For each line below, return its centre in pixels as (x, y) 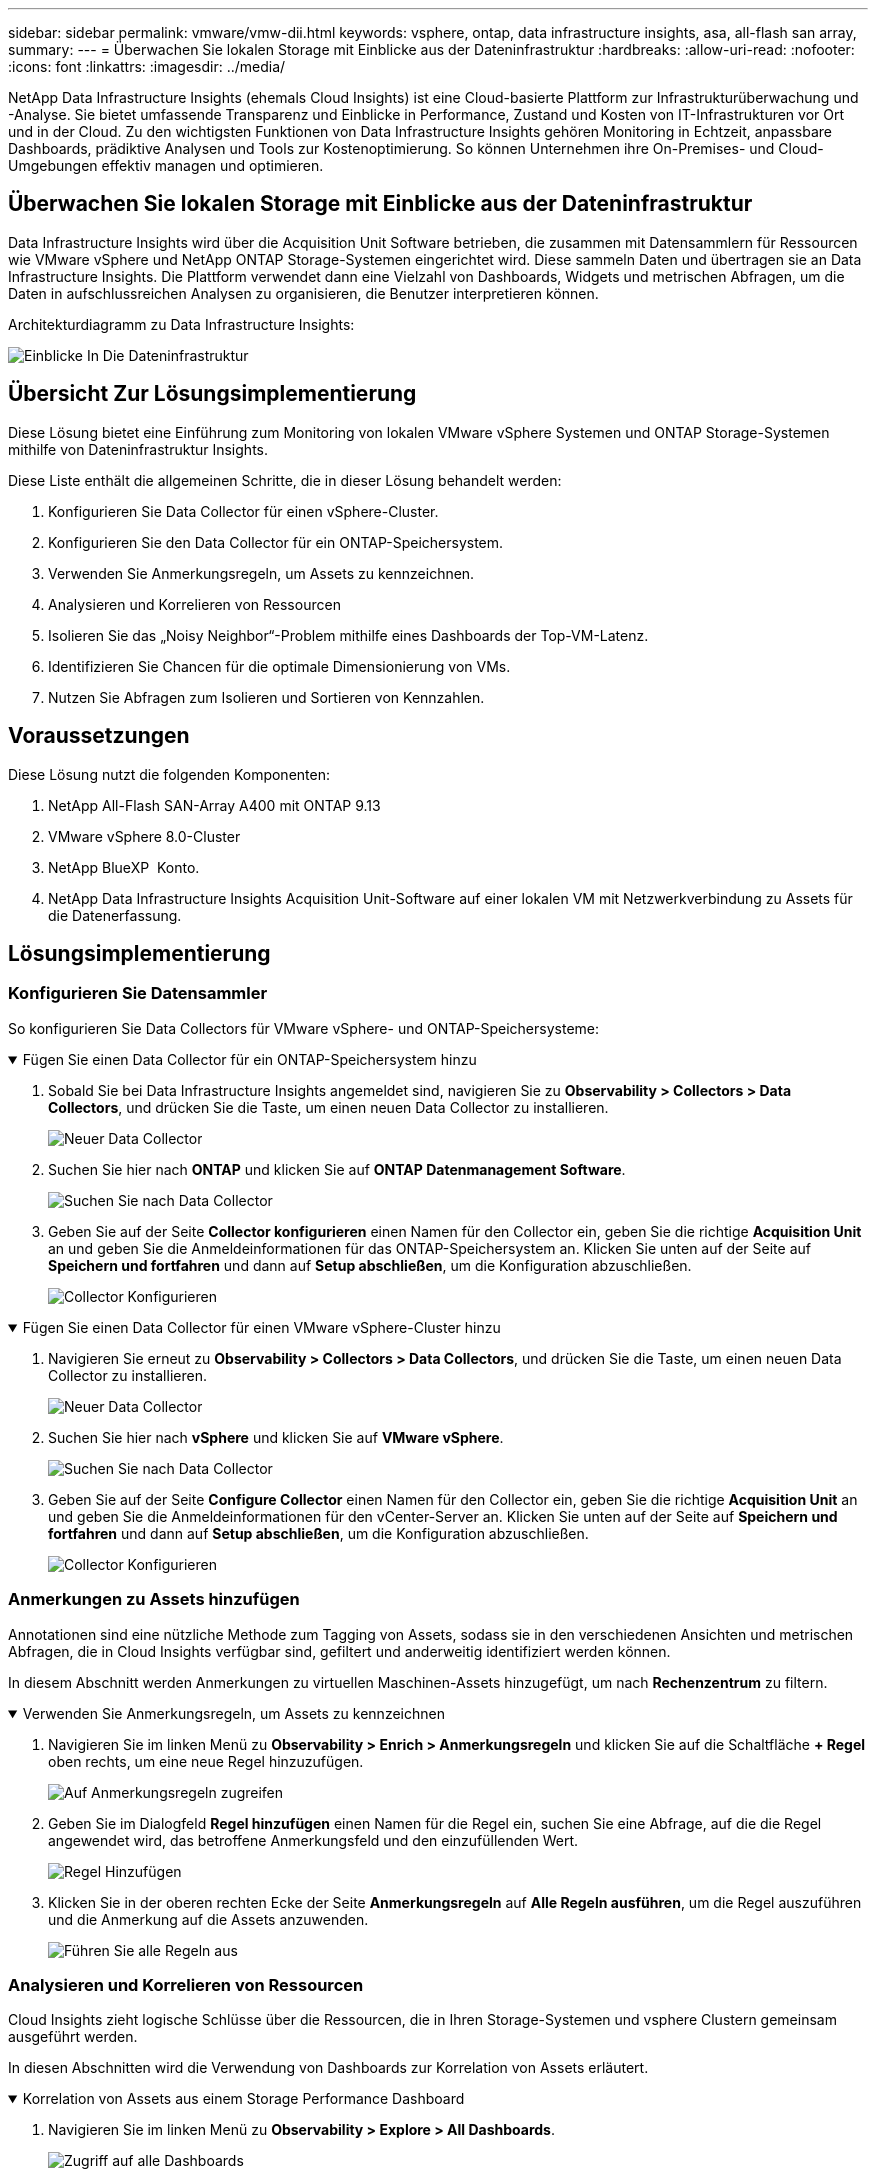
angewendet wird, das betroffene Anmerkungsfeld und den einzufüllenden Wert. (313, 1840)
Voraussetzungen (99, 736)
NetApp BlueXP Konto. (124, 867)
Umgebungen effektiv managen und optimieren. (166, 165)
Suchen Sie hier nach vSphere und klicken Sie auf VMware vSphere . (276, 1437)
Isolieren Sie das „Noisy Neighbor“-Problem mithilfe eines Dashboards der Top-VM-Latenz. (348, 635)
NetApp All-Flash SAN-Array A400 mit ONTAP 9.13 (214, 805)
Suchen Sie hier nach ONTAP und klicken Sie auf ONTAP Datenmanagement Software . (337, 1169)
